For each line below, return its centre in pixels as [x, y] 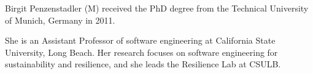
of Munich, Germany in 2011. [60, 20]
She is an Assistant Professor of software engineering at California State [140, 40]
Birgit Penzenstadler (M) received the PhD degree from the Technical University [157, 8]
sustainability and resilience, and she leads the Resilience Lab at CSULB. [143, 64]
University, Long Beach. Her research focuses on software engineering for [141, 52]
